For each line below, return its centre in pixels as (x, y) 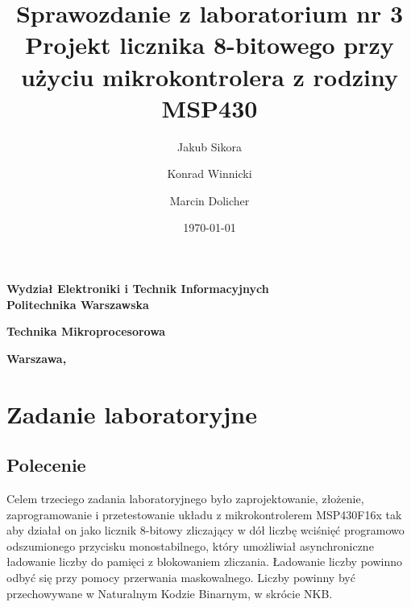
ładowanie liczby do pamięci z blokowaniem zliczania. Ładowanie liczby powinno (204, 562)
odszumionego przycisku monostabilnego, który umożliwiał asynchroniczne (190, 545)
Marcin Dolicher (210, 200)
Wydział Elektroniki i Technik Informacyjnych (138, 289)
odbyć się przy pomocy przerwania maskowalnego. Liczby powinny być (181, 577)
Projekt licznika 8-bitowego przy (210, 45)
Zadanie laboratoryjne (132, 413)
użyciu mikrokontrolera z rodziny (210, 76)
